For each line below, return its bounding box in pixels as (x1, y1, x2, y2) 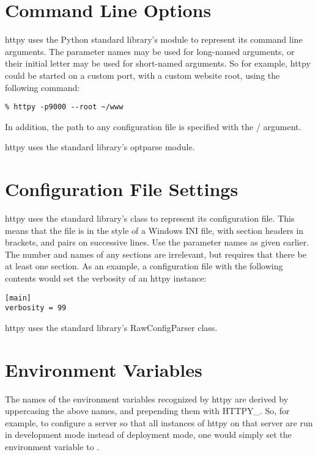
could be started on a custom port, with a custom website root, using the (5, 68, 280, 81)
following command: (5, 81, 80, 93)
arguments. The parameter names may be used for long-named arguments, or (5, 45, 295, 57)
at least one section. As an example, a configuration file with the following (5, 260, 283, 272)
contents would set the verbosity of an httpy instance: (5, 272, 207, 285)
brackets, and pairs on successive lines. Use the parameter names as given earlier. (5, 236, 309, 249)
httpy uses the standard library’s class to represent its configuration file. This (5, 212, 295, 225)
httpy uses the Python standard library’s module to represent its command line (5, 33, 303, 46)
